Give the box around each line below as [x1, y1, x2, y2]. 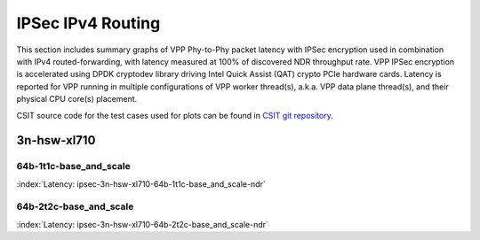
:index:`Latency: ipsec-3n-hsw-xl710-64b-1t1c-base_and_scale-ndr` [16, 178, 266, 190]
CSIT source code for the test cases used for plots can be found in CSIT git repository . [16, 110, 333, 120]
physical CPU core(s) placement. [16, 94, 138, 105]
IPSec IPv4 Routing [16, 13, 161, 33]
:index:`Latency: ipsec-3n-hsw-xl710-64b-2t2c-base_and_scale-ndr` [16, 219, 268, 229]
